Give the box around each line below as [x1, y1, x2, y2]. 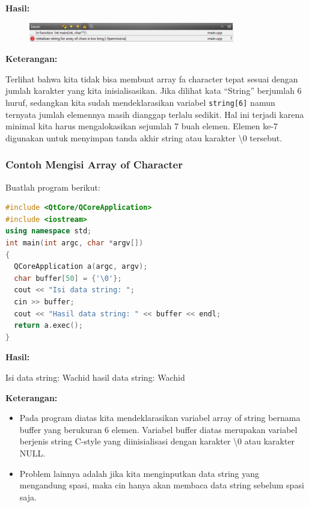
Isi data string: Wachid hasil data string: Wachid [5, 371, 185, 383]
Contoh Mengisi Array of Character [5, 157, 183, 172]
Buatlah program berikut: [5, 180, 100, 193]
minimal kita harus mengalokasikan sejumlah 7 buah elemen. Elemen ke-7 [5, 120, 278, 132]
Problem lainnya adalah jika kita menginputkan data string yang [19, 467, 260, 479]
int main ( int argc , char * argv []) [5, 239, 144, 248]
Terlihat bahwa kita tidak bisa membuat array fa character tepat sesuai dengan [5, 72, 298, 85]
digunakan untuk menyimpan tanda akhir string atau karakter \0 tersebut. [5, 131, 283, 144]
